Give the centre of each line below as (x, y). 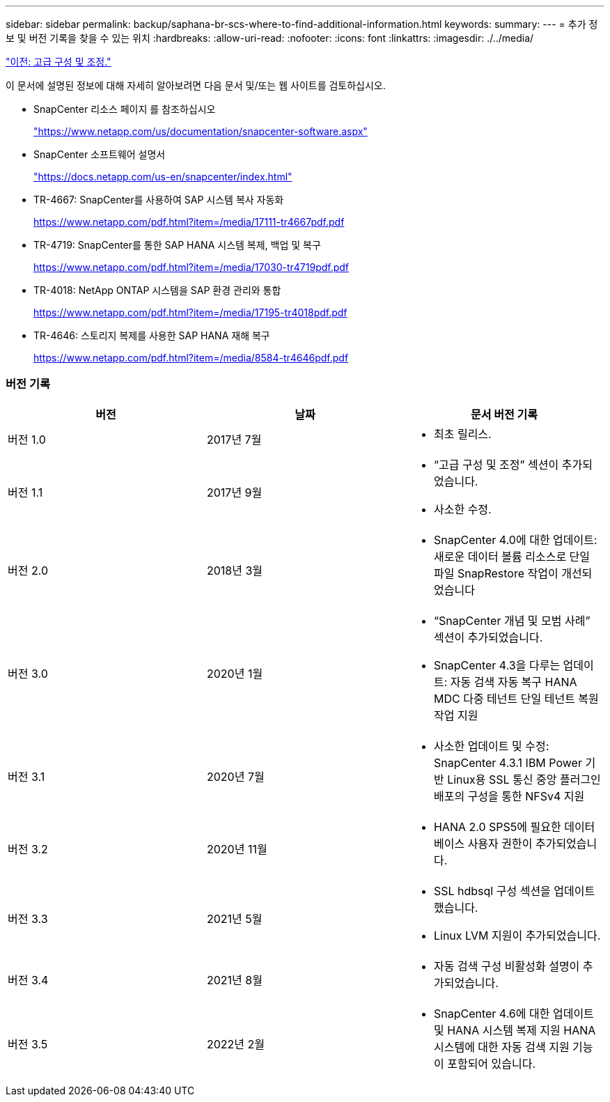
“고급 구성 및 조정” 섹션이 (496, 464)
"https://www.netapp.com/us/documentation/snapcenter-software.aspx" (201, 131)
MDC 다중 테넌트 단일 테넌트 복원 (516, 698)
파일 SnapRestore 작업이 (496, 573)
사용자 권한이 (500, 843)
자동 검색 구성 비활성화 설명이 (507, 966)
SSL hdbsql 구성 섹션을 (492, 891)
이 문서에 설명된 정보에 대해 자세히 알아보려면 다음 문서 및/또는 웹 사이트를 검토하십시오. (196, 85)
